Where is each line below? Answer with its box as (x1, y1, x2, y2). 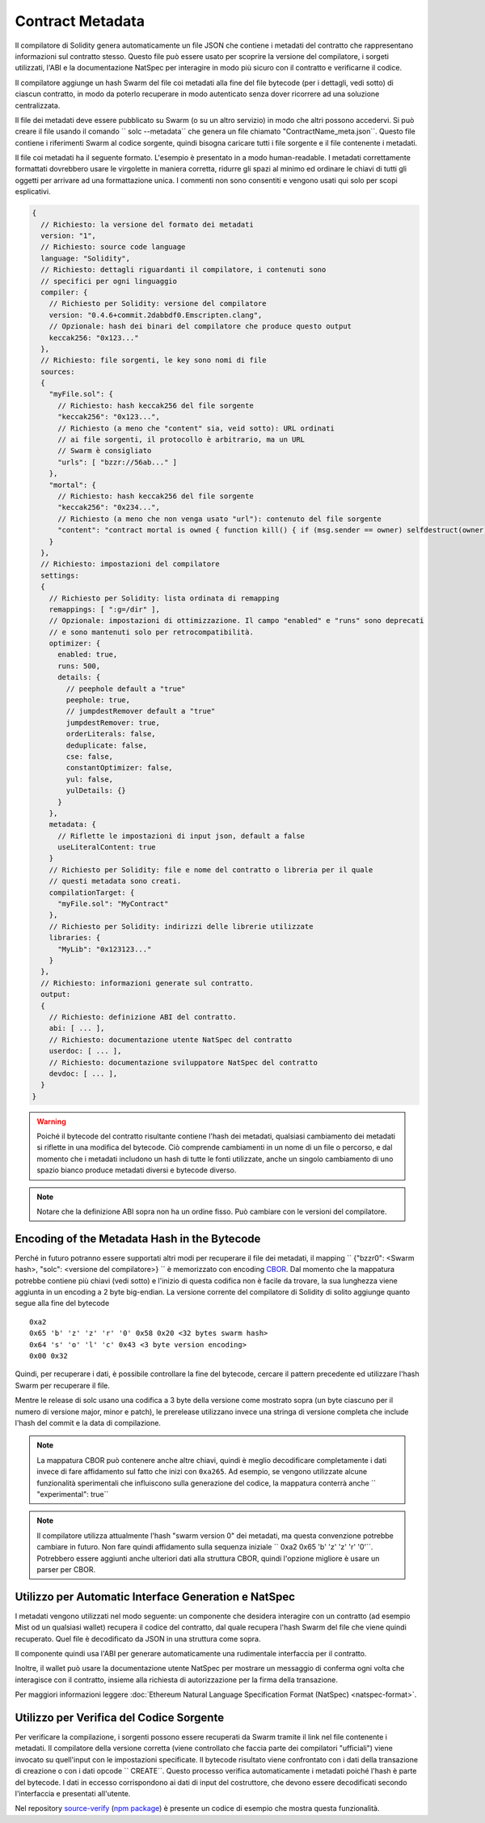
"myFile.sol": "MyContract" (57, 899, 169, 909)
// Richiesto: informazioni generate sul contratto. (40, 978, 254, 987)
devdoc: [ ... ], (48, 1069, 118, 1078)
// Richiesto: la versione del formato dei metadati (40, 219, 254, 229)
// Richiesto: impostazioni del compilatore (40, 559, 220, 569)
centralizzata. (15, 100, 61, 110)
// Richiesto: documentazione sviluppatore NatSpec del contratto (48, 1058, 318, 1067)
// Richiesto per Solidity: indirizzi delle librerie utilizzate (48, 922, 314, 931)
